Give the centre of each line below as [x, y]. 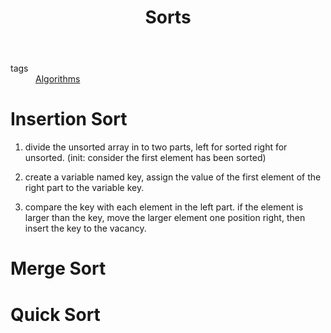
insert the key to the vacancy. [85, 228]
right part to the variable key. [84, 188]
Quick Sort [55, 314]
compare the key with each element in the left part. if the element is [164, 207]
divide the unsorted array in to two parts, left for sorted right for [156, 147]
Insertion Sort [69, 119]
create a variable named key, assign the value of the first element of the [173, 177]
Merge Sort [58, 268]
